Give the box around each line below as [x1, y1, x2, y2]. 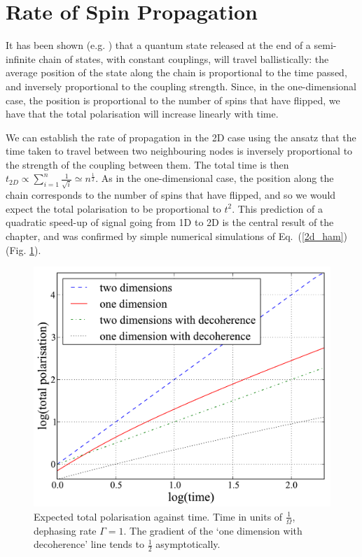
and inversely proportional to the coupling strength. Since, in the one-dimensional [6, 78, 356, 93]
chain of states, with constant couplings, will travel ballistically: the [39, 51, 329, 66]
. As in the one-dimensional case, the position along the [95, 171, 334, 185]
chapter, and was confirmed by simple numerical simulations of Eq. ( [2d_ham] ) [6, 228, 347, 243]
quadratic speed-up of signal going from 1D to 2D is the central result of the [6, 215, 334, 230]
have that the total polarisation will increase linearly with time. [6, 106, 279, 121]
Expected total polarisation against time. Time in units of [34, 509, 283, 523]
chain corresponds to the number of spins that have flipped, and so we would [6, 188, 336, 202]
